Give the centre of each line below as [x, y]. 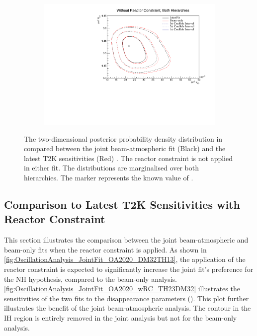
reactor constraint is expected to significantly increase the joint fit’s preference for [129, 269]
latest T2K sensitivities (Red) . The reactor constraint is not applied [128, 158]
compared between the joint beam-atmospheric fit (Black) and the [125, 148]
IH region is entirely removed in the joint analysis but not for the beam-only [121, 318]
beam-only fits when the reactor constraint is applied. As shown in [105, 249]
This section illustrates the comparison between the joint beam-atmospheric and [126, 240]
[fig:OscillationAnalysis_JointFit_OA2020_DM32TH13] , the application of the [125, 259]
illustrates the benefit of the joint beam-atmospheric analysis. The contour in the [128, 308]
